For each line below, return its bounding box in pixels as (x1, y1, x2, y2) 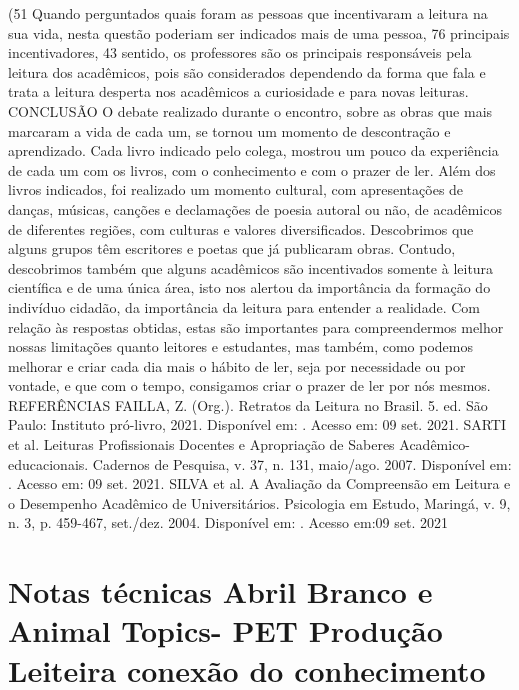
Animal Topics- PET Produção (8, 610, 443, 651)
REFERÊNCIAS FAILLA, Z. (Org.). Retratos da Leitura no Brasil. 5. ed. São (8, 394, 488, 415)
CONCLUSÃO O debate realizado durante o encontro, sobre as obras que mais (8, 100, 493, 121)
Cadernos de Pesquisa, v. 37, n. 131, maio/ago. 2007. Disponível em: (92, 453, 512, 474)
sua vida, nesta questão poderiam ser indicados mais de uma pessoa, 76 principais (8, 22, 510, 43)
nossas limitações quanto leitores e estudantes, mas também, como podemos (8, 336, 473, 357)
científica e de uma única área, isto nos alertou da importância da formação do (8, 277, 491, 298)
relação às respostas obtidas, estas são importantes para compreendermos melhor (8, 316, 504, 337)
